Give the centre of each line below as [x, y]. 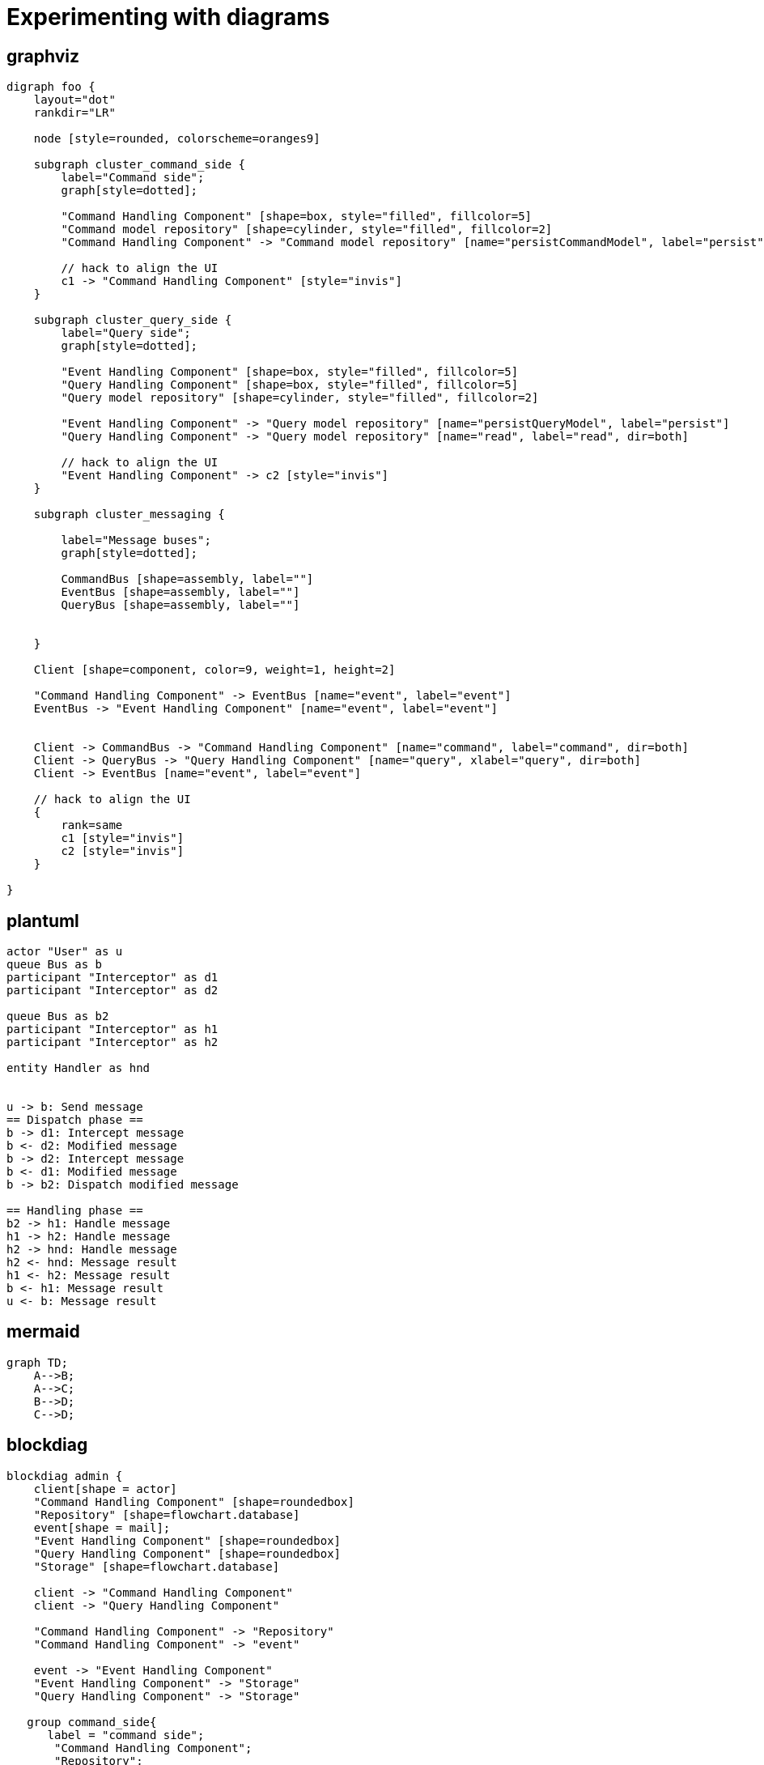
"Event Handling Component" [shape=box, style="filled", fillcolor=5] [290, 372]
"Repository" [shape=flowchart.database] [167, 1514]
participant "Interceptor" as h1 [112, 1029]
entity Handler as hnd [79, 1068]
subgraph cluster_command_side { [140, 165]
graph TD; [37, 1362]
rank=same [92, 825]
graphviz [43, 56]
